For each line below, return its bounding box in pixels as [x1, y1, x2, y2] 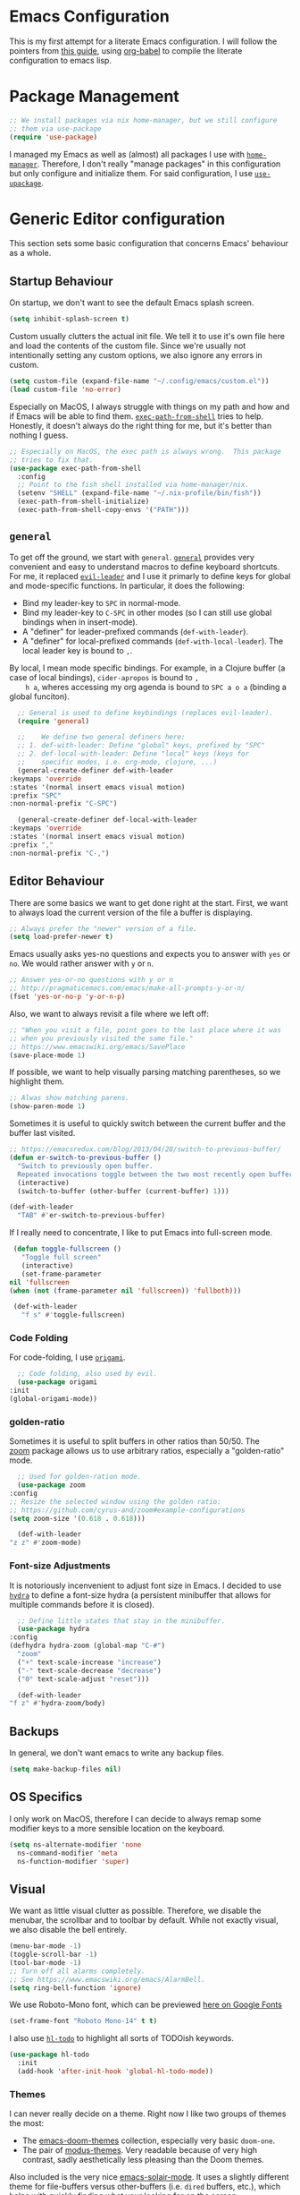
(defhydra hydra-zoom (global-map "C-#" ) [9, 1641, 166, 1651]
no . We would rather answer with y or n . [9, 958, 154, 969]
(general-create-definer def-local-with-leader [17, 816, 198, 824]
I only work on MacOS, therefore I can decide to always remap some [9, 1813, 262, 1823]
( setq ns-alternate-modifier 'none [9, 1840, 142, 1849]
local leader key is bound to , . [21, 645, 133, 655]
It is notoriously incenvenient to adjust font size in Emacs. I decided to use [9, 1580, 282, 1591]
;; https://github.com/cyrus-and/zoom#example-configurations [9, 1506, 246, 1515]
